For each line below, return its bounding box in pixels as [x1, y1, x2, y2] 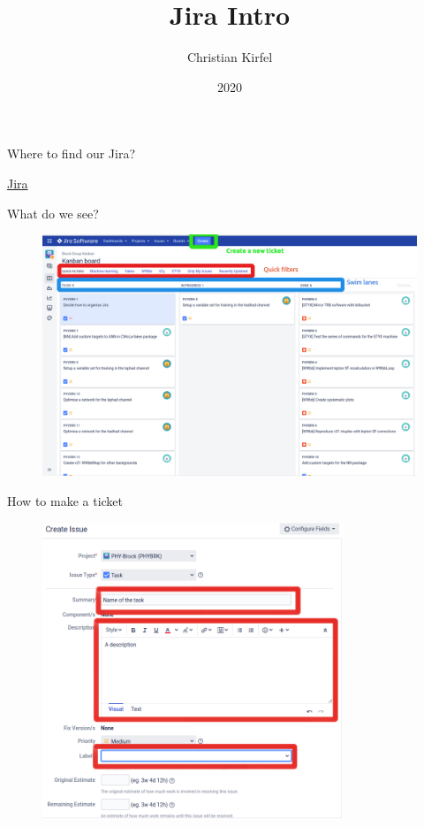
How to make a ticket [7, 491, 124, 509]
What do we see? [7, 203, 99, 222]
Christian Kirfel [186, 48, 273, 66]
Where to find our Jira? [7, 144, 135, 163]
